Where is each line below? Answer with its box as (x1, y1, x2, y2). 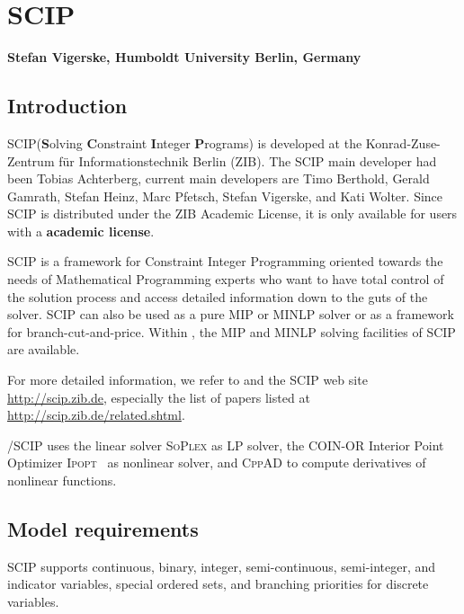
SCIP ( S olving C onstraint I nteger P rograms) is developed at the (7, 133, 362, 152)
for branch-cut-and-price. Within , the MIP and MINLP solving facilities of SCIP (7, 322, 456, 341)
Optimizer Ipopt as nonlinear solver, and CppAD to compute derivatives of (7, 453, 426, 472)
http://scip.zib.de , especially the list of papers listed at (7, 387, 310, 406)
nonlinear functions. (7, 471, 117, 490)
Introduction (7, 92, 128, 120)
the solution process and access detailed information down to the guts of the (7, 287, 428, 306)
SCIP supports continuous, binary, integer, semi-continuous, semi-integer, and (7, 556, 436, 575)
